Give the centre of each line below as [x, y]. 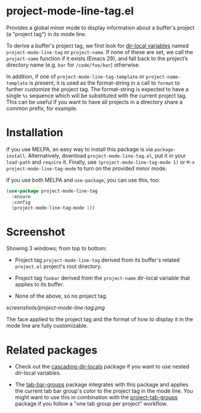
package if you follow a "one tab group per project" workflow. [91, 404]
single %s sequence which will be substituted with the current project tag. [97, 95]
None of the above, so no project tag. [61, 296]
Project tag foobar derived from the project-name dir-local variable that [102, 278]
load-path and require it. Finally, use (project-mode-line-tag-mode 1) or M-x [100, 162]
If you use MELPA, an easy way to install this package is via [79, 149]
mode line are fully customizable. [47, 326]
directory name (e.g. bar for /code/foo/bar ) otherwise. [73, 65]
